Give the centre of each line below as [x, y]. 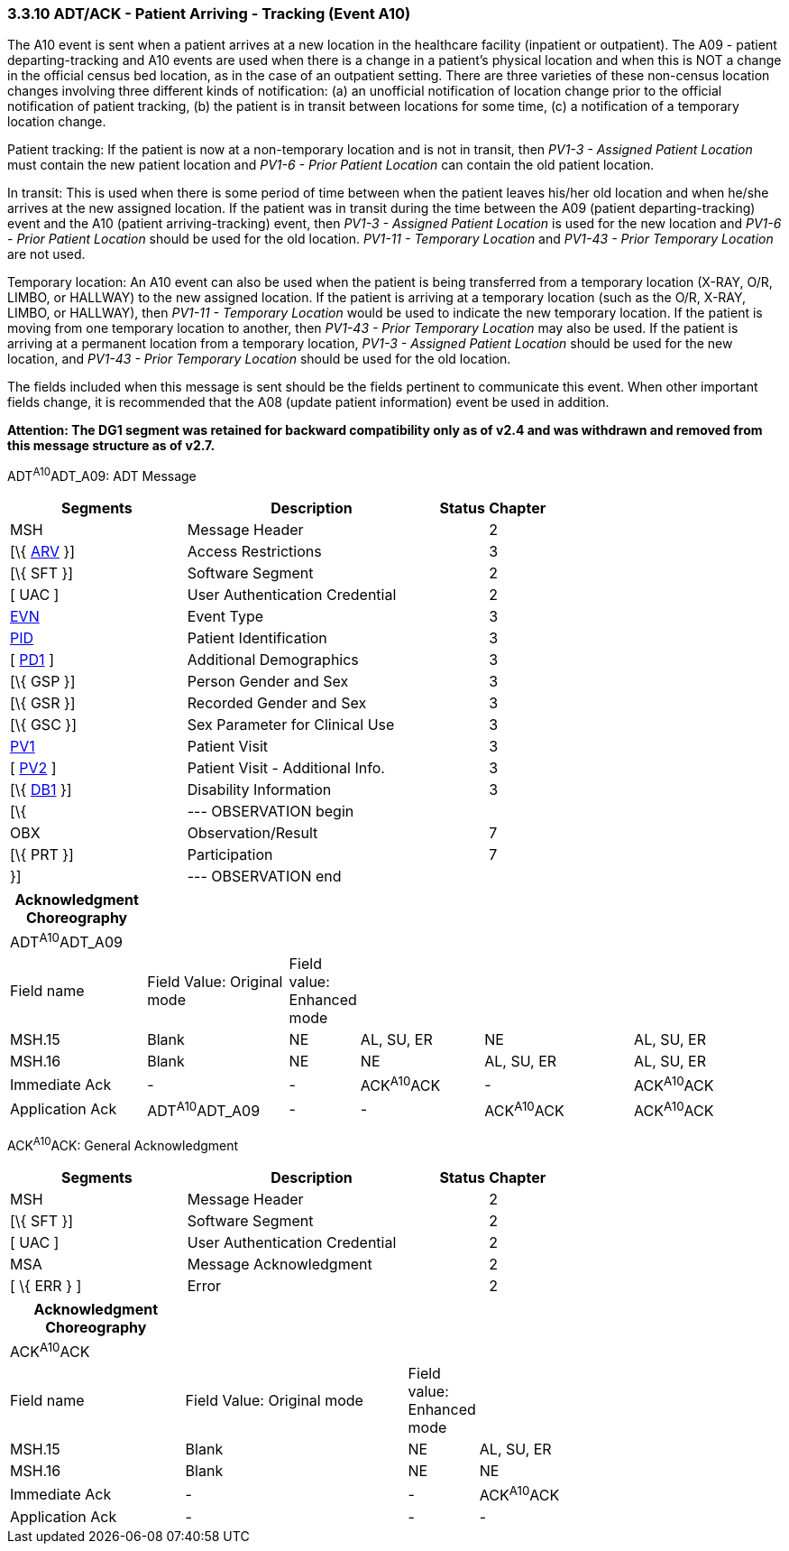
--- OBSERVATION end [264, 877]
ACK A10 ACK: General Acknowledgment [123, 1144]
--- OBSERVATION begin [271, 812]
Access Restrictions [254, 552]
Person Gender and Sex [268, 682]
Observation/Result [252, 833]
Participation [230, 855]
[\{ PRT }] [42, 855]
